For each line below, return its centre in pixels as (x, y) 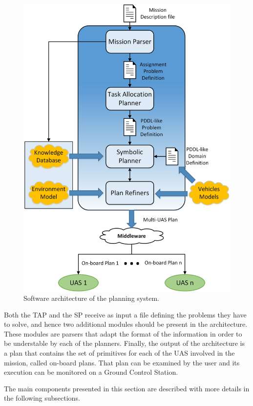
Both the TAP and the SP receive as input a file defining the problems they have (125, 314)
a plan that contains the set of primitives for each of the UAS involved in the (119, 353)
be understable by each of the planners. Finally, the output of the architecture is (124, 343)
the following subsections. (42, 398)
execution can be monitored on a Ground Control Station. (91, 372)
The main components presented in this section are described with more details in (127, 388)
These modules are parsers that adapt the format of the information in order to (123, 333)
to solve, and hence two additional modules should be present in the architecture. (126, 324)
